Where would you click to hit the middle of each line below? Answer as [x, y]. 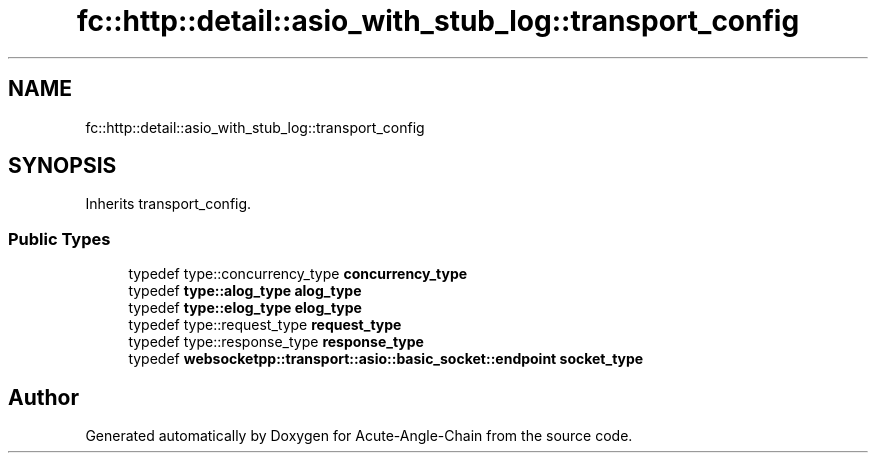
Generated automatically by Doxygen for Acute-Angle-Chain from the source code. [359, 436]
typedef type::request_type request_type [265, 325]
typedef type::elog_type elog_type [245, 308]
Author [43, 397]
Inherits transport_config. [168, 204]
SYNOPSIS [62, 166]
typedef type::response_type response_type [276, 342]
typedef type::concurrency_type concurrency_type [298, 274]
